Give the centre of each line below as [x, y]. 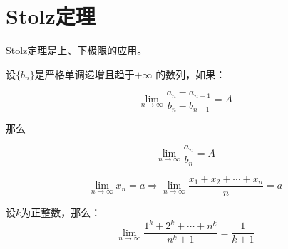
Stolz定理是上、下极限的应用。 [77, 50]
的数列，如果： [191, 74]
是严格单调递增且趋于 [84, 74]
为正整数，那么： [61, 212]
